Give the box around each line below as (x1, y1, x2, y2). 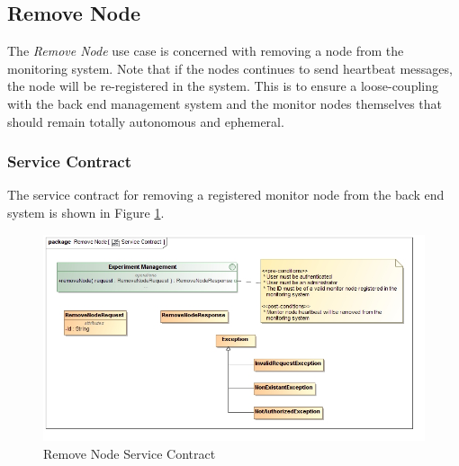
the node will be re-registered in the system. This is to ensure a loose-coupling (7, 76, 438, 95)
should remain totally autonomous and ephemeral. (7, 112, 284, 130)
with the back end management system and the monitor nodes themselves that (7, 94, 442, 112)
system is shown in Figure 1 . (7, 202, 165, 221)
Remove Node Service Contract (43, 444, 216, 462)
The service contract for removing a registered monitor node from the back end (7, 185, 445, 204)
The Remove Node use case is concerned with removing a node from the (7, 41, 404, 60)
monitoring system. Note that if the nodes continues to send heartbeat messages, (7, 58, 453, 77)
